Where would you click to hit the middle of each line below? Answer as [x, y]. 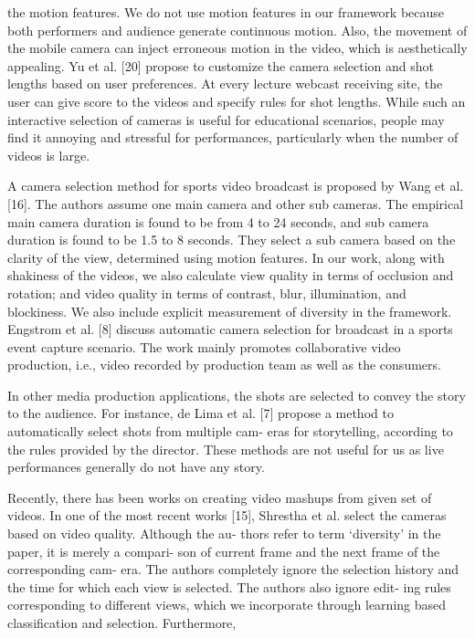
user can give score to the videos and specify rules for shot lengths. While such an [237, 101]
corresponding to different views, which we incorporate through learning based [227, 605]
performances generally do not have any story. [136, 467]
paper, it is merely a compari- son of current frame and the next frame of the [224, 551]
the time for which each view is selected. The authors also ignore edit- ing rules [229, 586]
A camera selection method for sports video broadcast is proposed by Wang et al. [236, 186]
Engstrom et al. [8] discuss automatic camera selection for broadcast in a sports [230, 329]
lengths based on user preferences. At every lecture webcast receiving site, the [225, 84]
